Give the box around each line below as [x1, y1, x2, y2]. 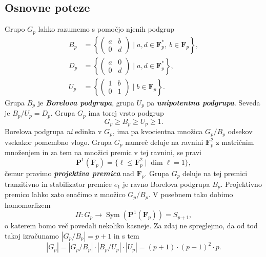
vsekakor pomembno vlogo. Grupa [5, 136, 112, 147]
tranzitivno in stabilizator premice [5, 178, 112, 189]
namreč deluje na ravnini [125, 136, 203, 147]
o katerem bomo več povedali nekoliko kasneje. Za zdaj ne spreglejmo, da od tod [5, 220, 258, 231]
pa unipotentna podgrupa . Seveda [147, 97, 260, 108]
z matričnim [216, 136, 254, 147]
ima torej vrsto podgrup [88, 108, 164, 118]
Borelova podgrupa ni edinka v [5, 126, 102, 137]
